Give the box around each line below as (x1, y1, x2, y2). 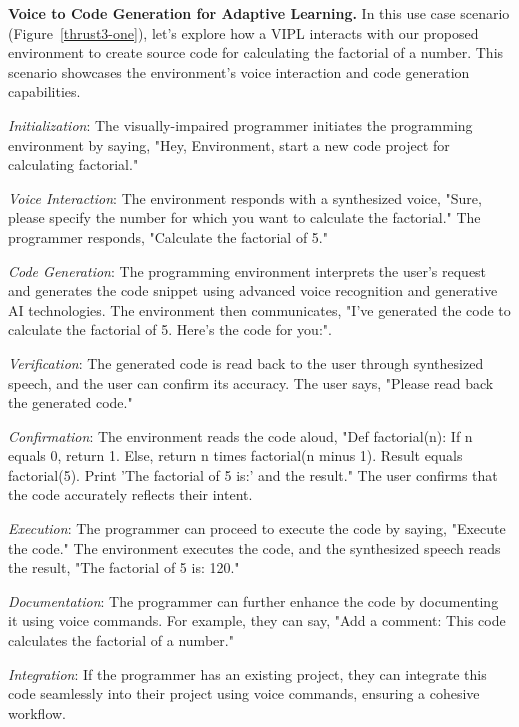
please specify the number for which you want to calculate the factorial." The (8, 207, 481, 228)
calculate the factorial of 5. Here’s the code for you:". (8, 319, 332, 340)
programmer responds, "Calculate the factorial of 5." (8, 226, 328, 247)
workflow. (8, 702, 66, 723)
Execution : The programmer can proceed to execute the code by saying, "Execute (8, 518, 506, 539)
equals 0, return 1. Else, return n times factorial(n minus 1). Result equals (8, 445, 463, 466)
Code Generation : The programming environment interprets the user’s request (8, 260, 487, 281)
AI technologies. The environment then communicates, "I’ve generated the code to (8, 299, 511, 320)
